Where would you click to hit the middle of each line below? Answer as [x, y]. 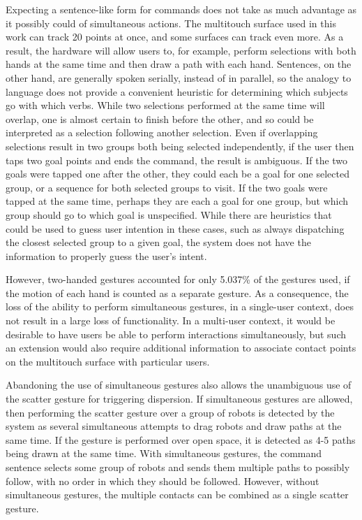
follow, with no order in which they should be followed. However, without [163, 481]
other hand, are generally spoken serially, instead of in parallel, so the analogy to [179, 77]
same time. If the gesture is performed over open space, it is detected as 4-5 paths [181, 439]
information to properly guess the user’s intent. [106, 255]
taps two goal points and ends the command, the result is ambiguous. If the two [177, 160]
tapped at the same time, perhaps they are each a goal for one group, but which [177, 201]
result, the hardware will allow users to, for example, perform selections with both [181, 50]
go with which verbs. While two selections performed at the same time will [165, 105]
